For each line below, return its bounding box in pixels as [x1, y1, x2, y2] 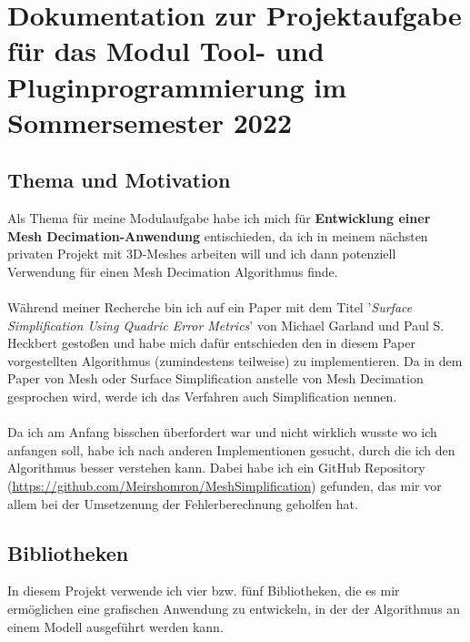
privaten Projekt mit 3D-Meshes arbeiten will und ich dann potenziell [7, 244, 396, 263]
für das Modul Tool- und [7, 32, 325, 69]
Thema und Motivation [7, 166, 231, 194]
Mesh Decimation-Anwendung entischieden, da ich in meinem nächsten [7, 226, 428, 245]
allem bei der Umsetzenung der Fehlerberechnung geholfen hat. [7, 494, 358, 513]
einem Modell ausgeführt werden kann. [7, 617, 224, 636]
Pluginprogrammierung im [7, 67, 347, 105]
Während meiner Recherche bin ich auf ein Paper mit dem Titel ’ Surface [7, 298, 413, 317]
